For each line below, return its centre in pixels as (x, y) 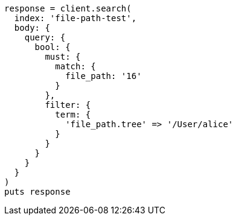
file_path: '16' (104, 76)
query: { (45, 37)
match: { (75, 66)
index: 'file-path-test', (75, 18)
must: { (63, 57)
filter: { (68, 105)
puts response (37, 192)
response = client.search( (68, 8)
